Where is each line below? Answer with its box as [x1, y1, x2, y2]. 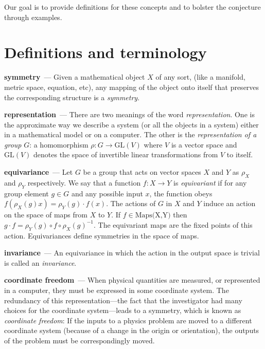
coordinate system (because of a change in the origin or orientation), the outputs [4, 325, 259, 336]
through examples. [4, 11, 62, 22]
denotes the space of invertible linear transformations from [33, 149, 218, 160]
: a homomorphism [29, 139, 89, 150]
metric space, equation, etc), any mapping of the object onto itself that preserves [4, 81, 259, 92]
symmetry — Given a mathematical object [4, 71, 145, 82]
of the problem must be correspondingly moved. [4, 335, 155, 345]
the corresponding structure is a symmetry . [4, 91, 140, 102]
